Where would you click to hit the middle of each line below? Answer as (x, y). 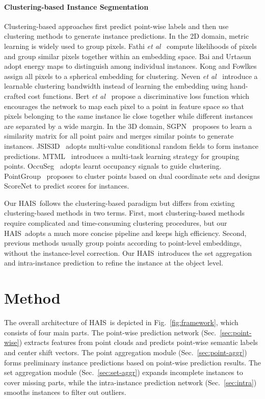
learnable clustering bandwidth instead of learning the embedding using (116, 86)
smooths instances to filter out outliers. (65, 392)
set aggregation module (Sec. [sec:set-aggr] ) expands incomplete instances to (124, 372)
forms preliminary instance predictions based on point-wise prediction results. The (133, 362)
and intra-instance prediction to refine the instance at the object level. (114, 263)
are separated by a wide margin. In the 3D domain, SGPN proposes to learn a (128, 126)
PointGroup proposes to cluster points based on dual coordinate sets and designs (132, 176)
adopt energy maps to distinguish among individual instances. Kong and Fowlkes (130, 66)
